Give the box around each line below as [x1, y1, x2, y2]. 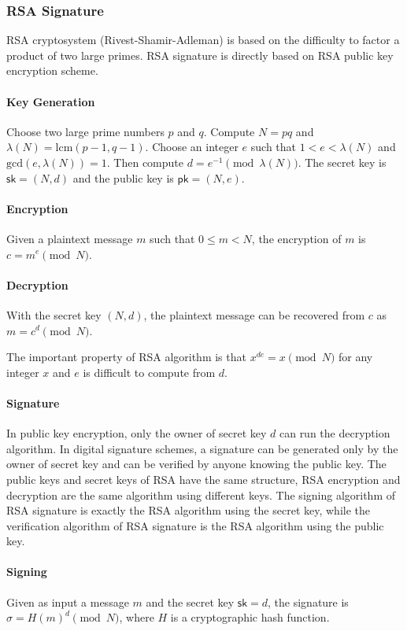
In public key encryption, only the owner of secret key [6, 425, 267, 441]
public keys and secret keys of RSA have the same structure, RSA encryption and [6, 470, 401, 487]
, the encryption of [251, 230, 342, 246]
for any [338, 349, 373, 365]
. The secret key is [298, 153, 387, 170]
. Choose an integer [145, 138, 239, 155]
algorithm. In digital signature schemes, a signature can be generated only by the [6, 440, 398, 456]
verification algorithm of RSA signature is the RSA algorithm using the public [6, 517, 384, 533]
